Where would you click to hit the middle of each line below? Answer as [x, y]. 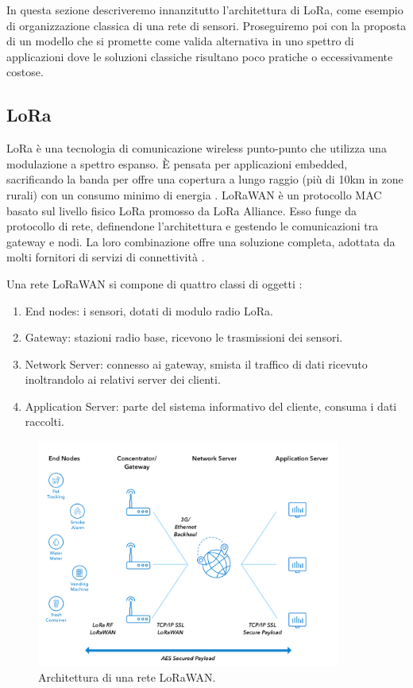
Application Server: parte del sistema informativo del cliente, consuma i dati [211, 406]
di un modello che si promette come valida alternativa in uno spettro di [180, 41]
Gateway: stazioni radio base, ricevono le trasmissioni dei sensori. [184, 337]
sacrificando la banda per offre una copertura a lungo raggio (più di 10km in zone [205, 179]
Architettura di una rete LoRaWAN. [127, 677]
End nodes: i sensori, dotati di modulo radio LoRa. [149, 310]
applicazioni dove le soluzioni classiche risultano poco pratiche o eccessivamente [200, 56]
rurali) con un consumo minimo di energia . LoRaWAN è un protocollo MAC [194, 194]
